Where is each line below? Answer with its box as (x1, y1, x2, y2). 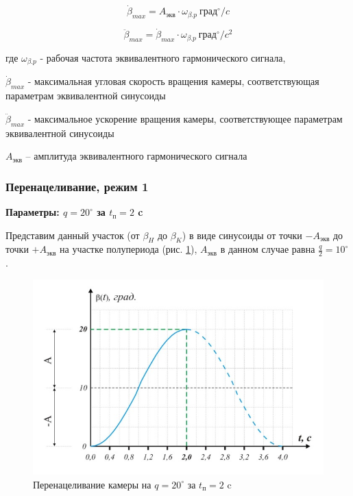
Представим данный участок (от (5, 227, 140, 242)
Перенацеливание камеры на (33, 477, 151, 491)
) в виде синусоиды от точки (182, 227, 302, 242)
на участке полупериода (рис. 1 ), (60, 242, 197, 256)
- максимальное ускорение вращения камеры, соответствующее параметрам (27, 111, 343, 125)
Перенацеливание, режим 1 (5, 177, 149, 195)
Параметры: (5, 205, 60, 219)
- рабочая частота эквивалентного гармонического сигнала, (40, 51, 286, 65)
